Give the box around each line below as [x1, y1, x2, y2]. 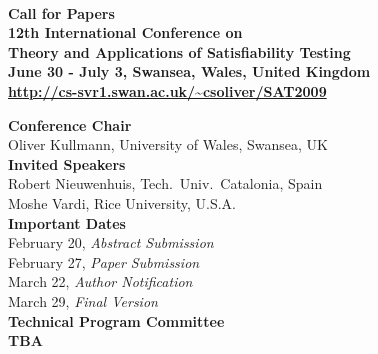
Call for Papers [8, 2, 115, 23]
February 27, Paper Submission [8, 251, 200, 272]
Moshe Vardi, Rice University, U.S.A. [8, 192, 236, 213]
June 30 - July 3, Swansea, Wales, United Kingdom [8, 61, 371, 82]
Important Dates [8, 212, 126, 233]
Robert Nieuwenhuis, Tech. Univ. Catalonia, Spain [8, 173, 323, 194]
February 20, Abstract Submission [8, 232, 214, 253]
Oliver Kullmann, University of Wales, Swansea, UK [8, 134, 328, 155]
